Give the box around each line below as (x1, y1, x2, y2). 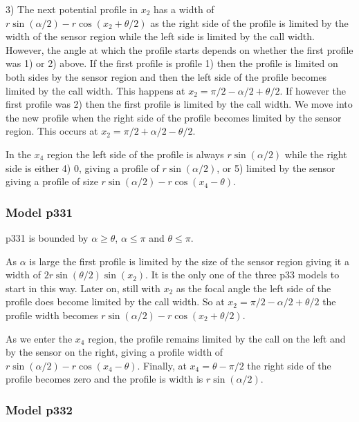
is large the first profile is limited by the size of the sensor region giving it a (29, 253, 349, 268)
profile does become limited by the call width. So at (6, 294, 225, 309)
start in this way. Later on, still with (6, 280, 160, 295)
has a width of (154, 2, 214, 16)
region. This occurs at (6, 124, 98, 138)
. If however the (279, 83, 347, 97)
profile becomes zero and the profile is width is (6, 372, 203, 386)
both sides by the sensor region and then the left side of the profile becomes (6, 69, 327, 84)
